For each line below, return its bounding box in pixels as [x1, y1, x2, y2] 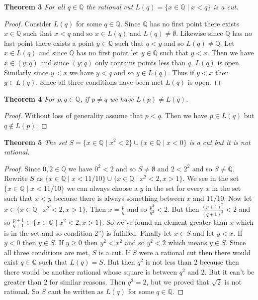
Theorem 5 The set [4, 137, 67, 147]
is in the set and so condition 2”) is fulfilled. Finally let [4, 227, 172, 238]
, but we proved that [146, 276, 209, 287]
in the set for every [146, 182, 204, 193]
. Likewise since [176, 28, 223, 38]
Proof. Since [4, 163, 41, 173]
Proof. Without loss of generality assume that [4, 110, 143, 121]
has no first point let [76, 47, 139, 58]
